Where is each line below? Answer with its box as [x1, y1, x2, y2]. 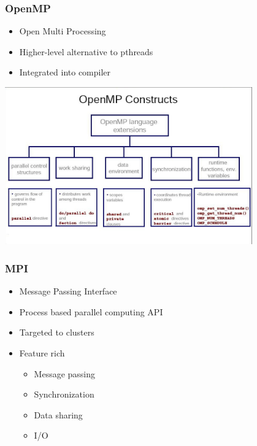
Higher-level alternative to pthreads [19, 45, 153, 58]
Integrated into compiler [19, 66, 111, 79]
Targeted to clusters [19, 326, 94, 339]
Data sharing [34, 408, 83, 421]
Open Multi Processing [19, 25, 106, 37]
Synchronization [34, 388, 94, 401]
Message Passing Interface [19, 285, 117, 298]
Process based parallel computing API [19, 305, 163, 318]
